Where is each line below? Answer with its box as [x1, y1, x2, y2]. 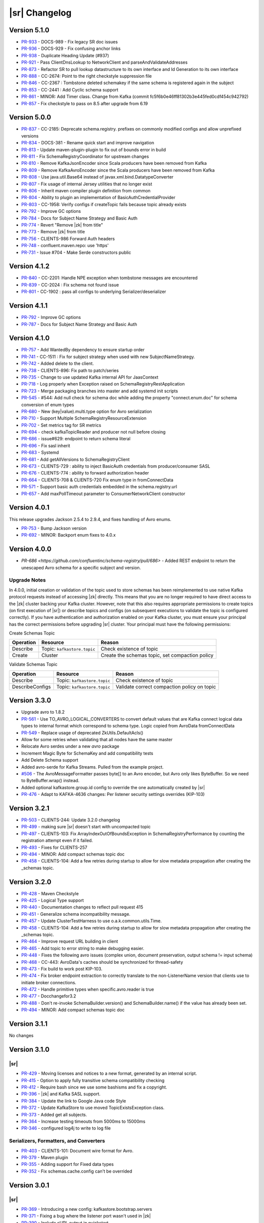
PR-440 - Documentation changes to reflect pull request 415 [21, 904, 144, 910]
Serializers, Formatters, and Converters [9, 1137, 105, 1144]
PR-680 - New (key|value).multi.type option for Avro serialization [21, 408, 152, 414]
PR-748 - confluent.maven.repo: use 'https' [21, 243, 109, 249]
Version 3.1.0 [9, 1045, 50, 1054]
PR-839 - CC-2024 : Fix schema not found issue [21, 282, 119, 288]
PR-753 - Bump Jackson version [21, 525, 87, 531]
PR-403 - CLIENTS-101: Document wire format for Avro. [21, 1148, 134, 1154]
